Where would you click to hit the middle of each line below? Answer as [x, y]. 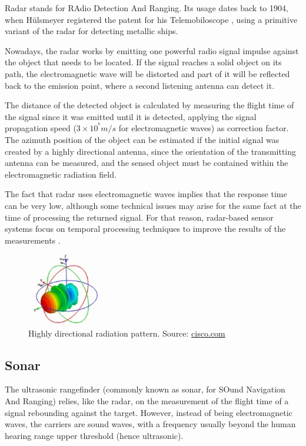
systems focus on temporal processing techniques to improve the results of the [145, 229]
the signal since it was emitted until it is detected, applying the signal [131, 116]
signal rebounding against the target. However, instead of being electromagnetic [149, 412]
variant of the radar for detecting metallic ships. [92, 31]
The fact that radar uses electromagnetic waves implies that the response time [146, 194]
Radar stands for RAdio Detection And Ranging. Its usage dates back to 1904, [147, 8]
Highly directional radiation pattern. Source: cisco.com [127, 333]
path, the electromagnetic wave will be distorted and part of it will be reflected [147, 73]
